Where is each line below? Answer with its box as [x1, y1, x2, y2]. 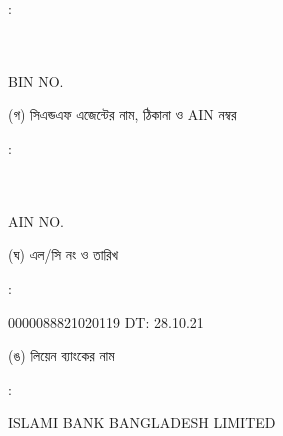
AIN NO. [8, 210, 64, 231]
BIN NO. [8, 70, 64, 91]
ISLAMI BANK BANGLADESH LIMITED [8, 412, 276, 433]
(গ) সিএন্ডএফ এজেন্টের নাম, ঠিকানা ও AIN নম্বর [8, 104, 237, 125]
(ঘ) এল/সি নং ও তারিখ [8, 244, 119, 265]
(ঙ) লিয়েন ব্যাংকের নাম [8, 345, 115, 366]
